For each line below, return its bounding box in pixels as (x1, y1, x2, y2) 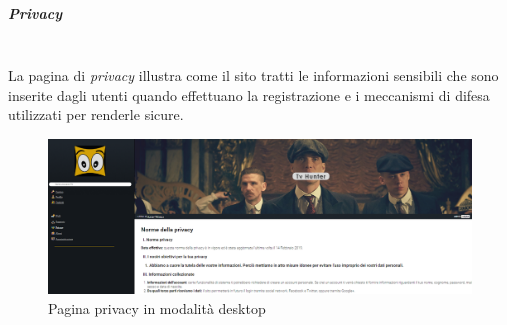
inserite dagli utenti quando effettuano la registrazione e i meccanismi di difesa (8, 84, 490, 105)
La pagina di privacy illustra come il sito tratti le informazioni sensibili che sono (8, 65, 499, 86)
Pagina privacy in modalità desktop (48, 297, 266, 318)
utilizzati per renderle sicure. (8, 104, 184, 125)
